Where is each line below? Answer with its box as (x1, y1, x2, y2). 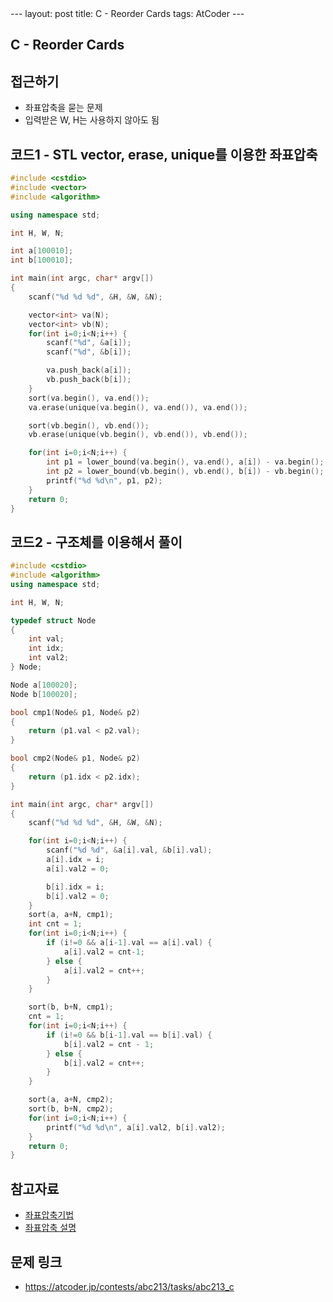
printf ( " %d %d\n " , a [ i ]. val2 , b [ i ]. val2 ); (46, 1122, 226, 1132)
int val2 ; (28, 653, 70, 663)
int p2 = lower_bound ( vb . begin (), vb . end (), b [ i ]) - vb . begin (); (46, 467, 325, 477)
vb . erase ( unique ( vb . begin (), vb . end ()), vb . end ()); (28, 430, 248, 440)
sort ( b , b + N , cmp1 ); (28, 1002, 114, 1012)
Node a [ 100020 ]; (10, 680, 78, 690)
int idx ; (28, 643, 65, 654)
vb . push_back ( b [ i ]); (46, 375, 132, 385)
